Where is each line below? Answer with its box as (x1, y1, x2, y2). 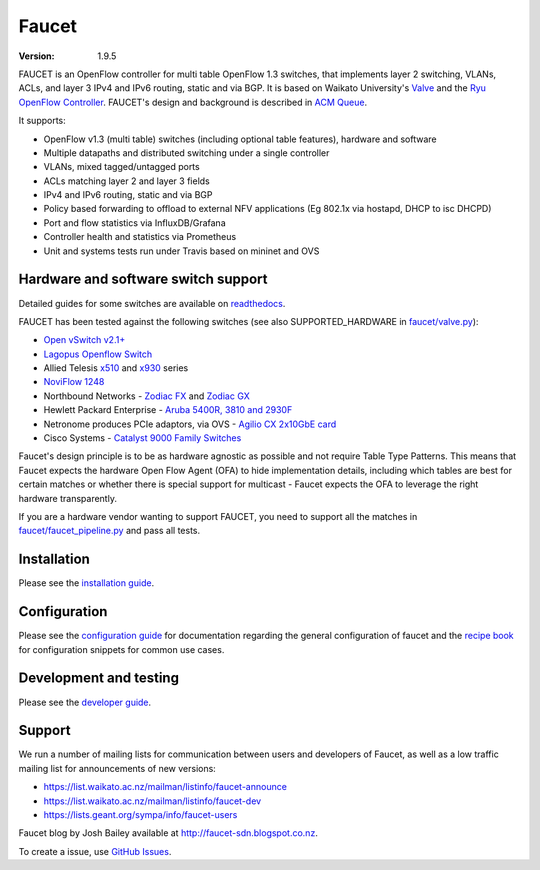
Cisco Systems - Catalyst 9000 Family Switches (43, 432, 242, 444)
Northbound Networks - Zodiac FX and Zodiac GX (43, 390, 250, 402)
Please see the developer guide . (18, 696, 152, 708)
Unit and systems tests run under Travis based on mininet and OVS (43, 245, 320, 257)
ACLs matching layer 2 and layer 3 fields (43, 175, 210, 187)
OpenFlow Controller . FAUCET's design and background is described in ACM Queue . (18, 96, 368, 108)
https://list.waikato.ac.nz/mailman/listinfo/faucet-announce (43, 781, 287, 793)
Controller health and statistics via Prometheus (43, 231, 237, 243)
